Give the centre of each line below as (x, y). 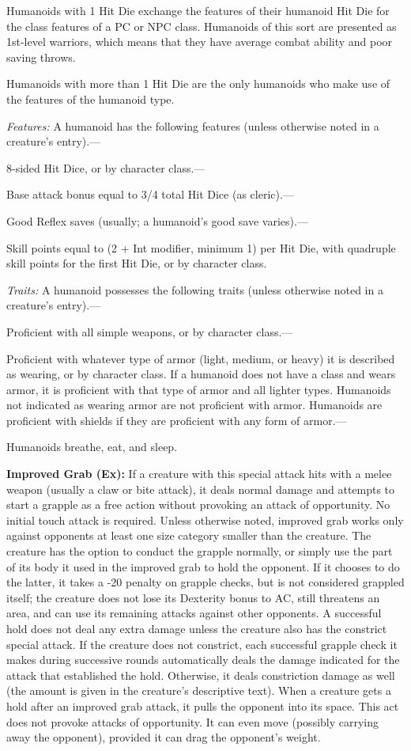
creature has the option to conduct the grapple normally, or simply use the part (200, 551)
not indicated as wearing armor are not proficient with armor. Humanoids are (194, 405)
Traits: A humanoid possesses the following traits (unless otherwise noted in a (195, 289)
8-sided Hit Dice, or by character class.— (106, 167)
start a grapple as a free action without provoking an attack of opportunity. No (198, 504)
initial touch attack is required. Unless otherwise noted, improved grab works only (205, 520)
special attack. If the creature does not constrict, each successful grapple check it (202, 644)
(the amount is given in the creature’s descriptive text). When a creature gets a (199, 690)
